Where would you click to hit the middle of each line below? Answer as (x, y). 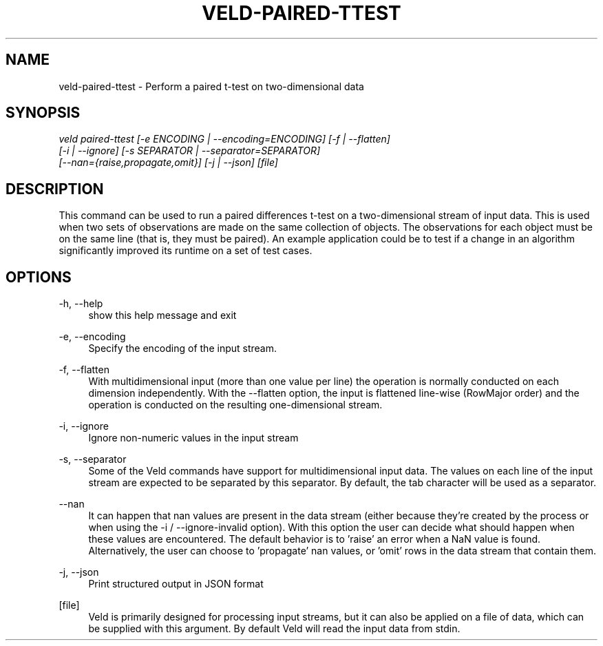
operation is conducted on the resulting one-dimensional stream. (235, 405)
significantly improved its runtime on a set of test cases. (186, 251)
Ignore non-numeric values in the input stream (193, 438)
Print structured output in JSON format (176, 584)
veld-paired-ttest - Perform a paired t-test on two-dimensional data (211, 86)
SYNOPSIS (43, 113)
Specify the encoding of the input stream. (182, 348)
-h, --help (81, 304)
